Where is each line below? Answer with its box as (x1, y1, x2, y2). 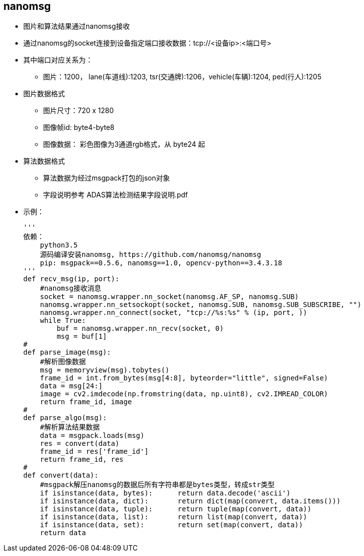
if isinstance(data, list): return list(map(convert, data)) (40, 513, 308, 521)
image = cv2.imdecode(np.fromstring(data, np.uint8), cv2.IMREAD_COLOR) (40, 390, 328, 398)
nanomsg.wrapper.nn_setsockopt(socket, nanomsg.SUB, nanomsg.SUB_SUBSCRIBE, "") (40, 301, 362, 309)
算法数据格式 (23, 157, 65, 166)
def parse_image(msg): (23, 348, 111, 357)
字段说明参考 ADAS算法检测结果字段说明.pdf (43, 190, 188, 199)
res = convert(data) (40, 439, 119, 448)
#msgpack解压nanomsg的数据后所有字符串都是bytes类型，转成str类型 (40, 481, 275, 489)
